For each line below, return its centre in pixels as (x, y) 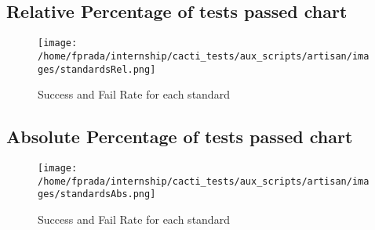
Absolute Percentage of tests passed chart (180, 137)
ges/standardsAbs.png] (97, 194)
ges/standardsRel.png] (97, 69)
